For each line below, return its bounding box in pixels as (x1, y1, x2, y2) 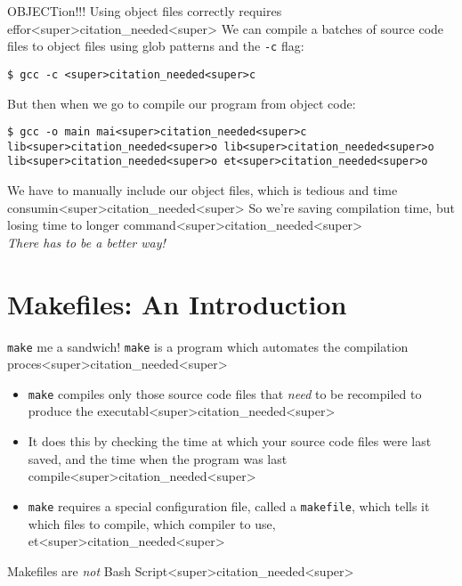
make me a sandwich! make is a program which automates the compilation (7, 337, 409, 355)
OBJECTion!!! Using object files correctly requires (7, 2, 282, 20)
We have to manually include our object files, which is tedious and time (7, 181, 398, 199)
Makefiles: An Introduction (7, 285, 347, 321)
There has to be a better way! (7, 232, 166, 251)
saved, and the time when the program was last (28, 449, 288, 468)
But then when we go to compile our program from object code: (7, 94, 356, 112)
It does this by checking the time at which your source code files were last (28, 432, 432, 451)
